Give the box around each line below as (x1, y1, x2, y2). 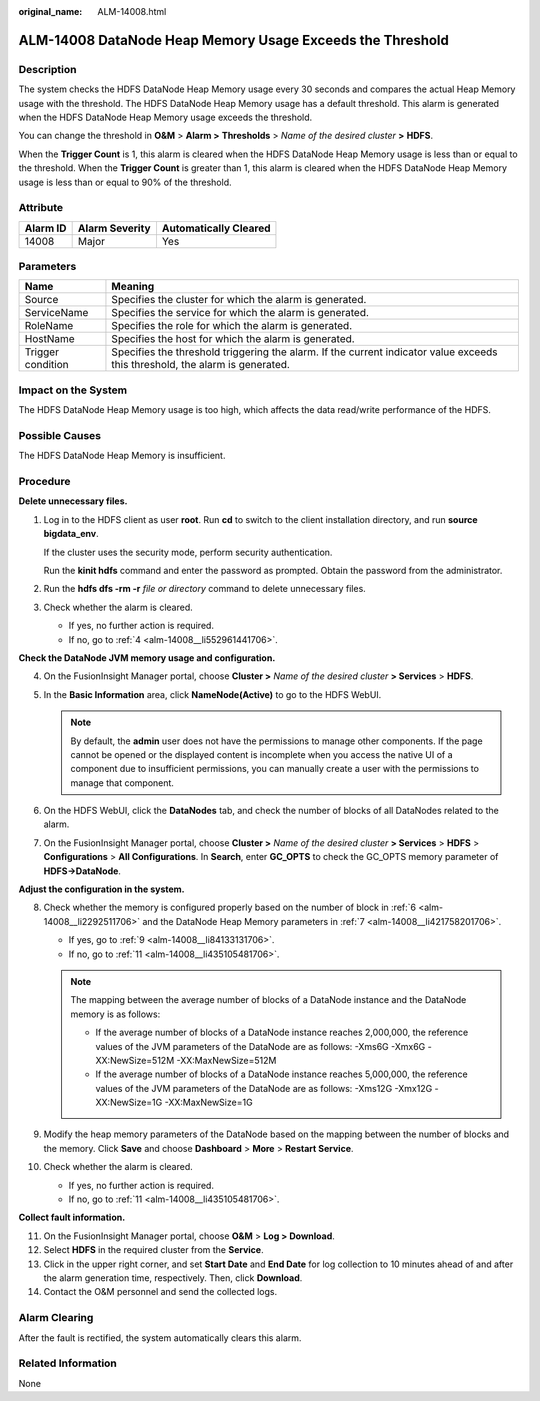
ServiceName (24, 306, 89, 320)
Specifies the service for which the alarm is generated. (111, 306, 370, 320)
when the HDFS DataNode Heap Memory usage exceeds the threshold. (18, 111, 313, 123)
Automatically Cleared (161, 221, 271, 235)
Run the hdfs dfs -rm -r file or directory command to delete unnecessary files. (43, 583, 367, 595)
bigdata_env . (43, 528, 99, 540)
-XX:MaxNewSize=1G (164, 1096, 254, 1109)
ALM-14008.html (97, 6, 167, 17)
